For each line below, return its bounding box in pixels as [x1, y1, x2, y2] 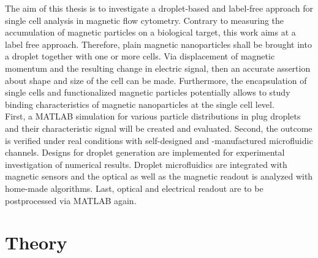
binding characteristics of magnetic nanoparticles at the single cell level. [5, 97, 274, 110]
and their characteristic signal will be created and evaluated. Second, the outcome [5, 121, 312, 134]
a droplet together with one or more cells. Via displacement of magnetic [5, 50, 275, 63]
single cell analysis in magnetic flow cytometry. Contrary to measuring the [5, 13, 284, 26]
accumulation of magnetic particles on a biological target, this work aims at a [5, 26, 296, 39]
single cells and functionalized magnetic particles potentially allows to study [5, 86, 290, 99]
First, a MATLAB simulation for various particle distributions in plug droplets [5, 110, 301, 123]
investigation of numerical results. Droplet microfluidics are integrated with [5, 157, 287, 170]
